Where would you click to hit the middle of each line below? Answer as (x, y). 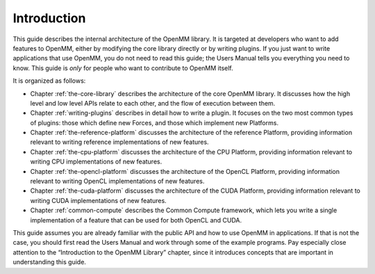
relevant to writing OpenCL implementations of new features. (117, 182)
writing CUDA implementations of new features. (98, 200)
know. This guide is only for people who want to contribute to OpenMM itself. (123, 68)
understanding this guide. (50, 262)
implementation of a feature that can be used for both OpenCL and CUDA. (136, 220)
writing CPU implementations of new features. (96, 162)
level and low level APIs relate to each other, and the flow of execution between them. (153, 103)
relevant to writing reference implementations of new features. (119, 142)
